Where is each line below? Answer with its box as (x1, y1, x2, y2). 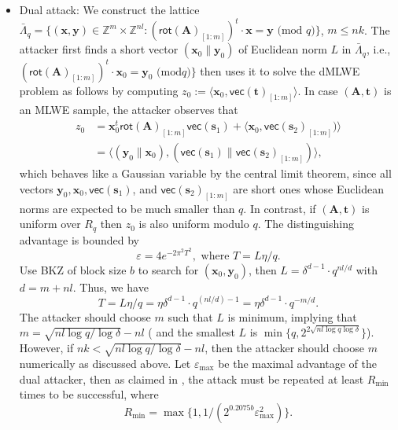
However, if (19, 340, 74, 356)
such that (168, 308, 213, 325)
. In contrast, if (243, 200, 316, 216)
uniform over (19, 215, 81, 232)
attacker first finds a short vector (19, 41, 179, 57)
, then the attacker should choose (205, 340, 364, 356)
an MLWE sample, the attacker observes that (19, 101, 238, 118)
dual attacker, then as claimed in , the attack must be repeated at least (19, 370, 364, 387)
